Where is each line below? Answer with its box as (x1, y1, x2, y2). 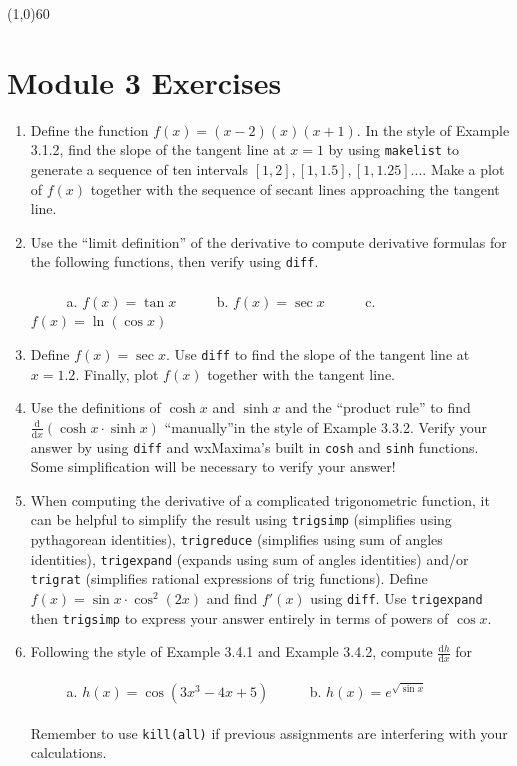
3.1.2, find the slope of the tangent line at (30, 139, 286, 160)
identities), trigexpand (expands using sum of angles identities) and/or (30, 548, 469, 569)
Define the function (30, 119, 149, 140)
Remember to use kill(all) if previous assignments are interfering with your (30, 722, 508, 743)
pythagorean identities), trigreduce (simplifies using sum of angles (30, 529, 443, 550)
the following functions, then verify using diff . (30, 251, 319, 272)
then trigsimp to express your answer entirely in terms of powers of (30, 607, 449, 628)
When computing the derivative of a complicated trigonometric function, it (30, 489, 490, 510)
